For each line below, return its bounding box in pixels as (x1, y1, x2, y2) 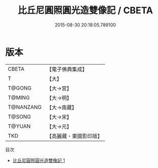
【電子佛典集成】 (46, 66, 88, 73)
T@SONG (8, 113, 31, 120)
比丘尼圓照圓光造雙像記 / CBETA (17, 5, 153, 16)
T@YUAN (8, 123, 31, 130)
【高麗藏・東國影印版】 (46, 132, 103, 139)
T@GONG (8, 85, 31, 92)
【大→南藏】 (46, 104, 77, 111)
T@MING (8, 94, 30, 101)
